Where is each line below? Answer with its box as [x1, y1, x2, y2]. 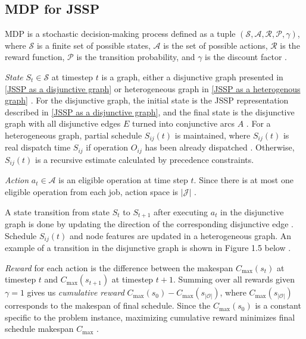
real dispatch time [5, 141, 71, 153]
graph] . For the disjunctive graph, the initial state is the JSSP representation [5, 94, 289, 106]
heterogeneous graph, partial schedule [5, 128, 142, 141]
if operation [86, 141, 129, 153]
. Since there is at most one [193, 174, 293, 186]
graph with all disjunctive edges [5, 117, 121, 130]
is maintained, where [174, 128, 251, 141]
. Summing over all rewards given [173, 273, 295, 285]
